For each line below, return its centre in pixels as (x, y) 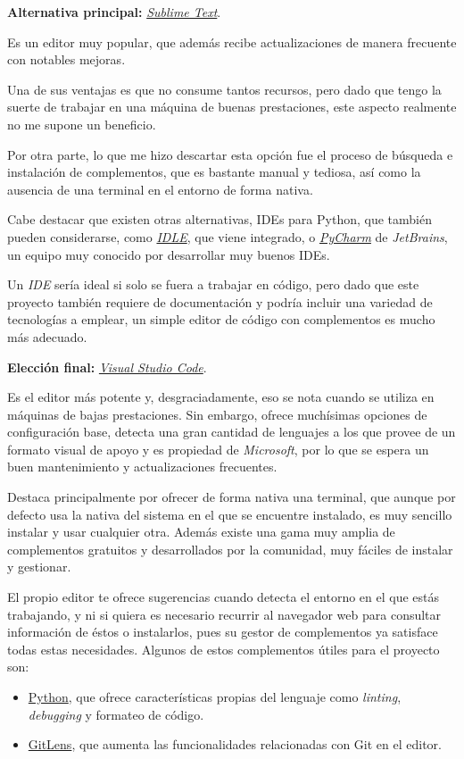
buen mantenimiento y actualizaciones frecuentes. (142, 467)
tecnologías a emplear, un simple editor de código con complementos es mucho (221, 319)
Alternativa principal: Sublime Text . (114, 12)
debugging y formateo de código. (116, 714)
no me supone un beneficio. (82, 124)
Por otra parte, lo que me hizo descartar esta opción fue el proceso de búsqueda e (230, 154)
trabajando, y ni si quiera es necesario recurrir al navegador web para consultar (224, 614)
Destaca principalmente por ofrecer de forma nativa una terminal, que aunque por (232, 497)
